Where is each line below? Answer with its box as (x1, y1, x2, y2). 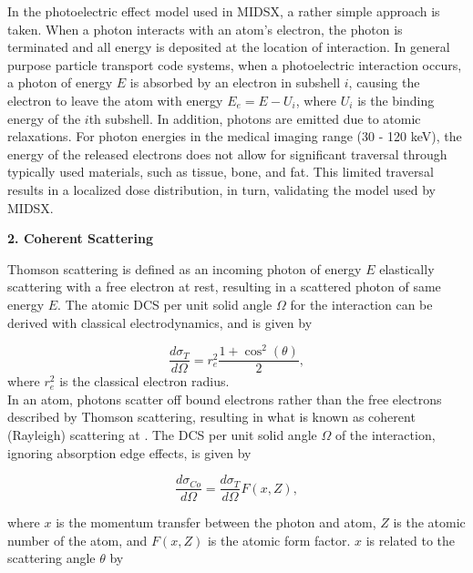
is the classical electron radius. (59, 372, 230, 391)
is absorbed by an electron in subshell (129, 73, 341, 92)
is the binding (357, 90, 435, 109)
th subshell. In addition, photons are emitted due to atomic (88, 108, 421, 128)
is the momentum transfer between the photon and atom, (56, 513, 376, 532)
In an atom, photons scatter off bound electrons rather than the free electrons (7, 389, 442, 408)
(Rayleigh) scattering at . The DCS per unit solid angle (7, 425, 317, 445)
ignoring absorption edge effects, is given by (7, 443, 252, 462)
